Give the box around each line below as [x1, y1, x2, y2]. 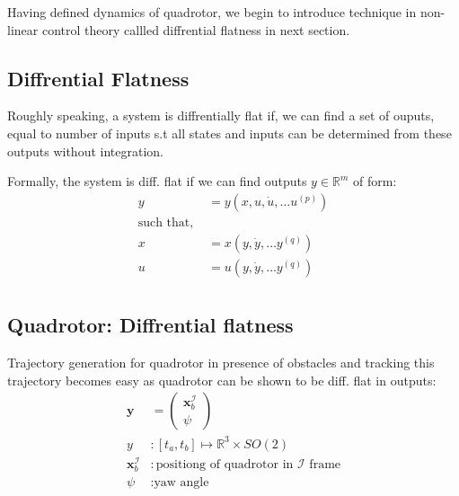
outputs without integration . [7, 141, 164, 160]
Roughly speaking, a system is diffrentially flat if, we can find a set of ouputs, [7, 106, 435, 125]
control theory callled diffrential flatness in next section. [41, 20, 350, 39]
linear [7, 20, 39, 39]
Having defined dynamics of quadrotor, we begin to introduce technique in [7, 3, 417, 21]
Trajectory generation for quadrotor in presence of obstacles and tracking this [7, 353, 435, 372]
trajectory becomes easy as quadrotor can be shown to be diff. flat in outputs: [7, 370, 437, 389]
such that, [137, 216, 194, 229]
